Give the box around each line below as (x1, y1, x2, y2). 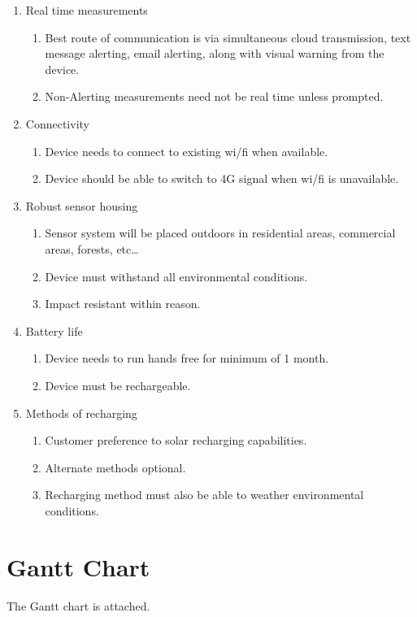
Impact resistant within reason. (45, 295, 201, 312)
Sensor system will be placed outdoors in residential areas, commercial (45, 224, 396, 241)
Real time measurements (25, 2, 148, 18)
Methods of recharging (25, 404, 137, 421)
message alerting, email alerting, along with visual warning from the (45, 45, 384, 62)
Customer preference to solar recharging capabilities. (45, 432, 307, 449)
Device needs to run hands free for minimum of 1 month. (45, 350, 329, 367)
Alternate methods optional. (45, 458, 186, 476)
